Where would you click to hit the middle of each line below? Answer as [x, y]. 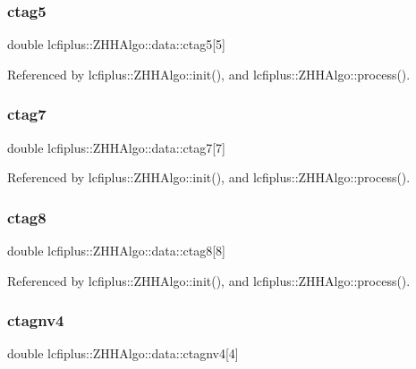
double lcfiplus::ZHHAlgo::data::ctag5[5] [116, 44]
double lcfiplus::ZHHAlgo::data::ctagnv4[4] [123, 353]
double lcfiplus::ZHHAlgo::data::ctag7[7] [116, 147]
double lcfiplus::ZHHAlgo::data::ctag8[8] [116, 251]
